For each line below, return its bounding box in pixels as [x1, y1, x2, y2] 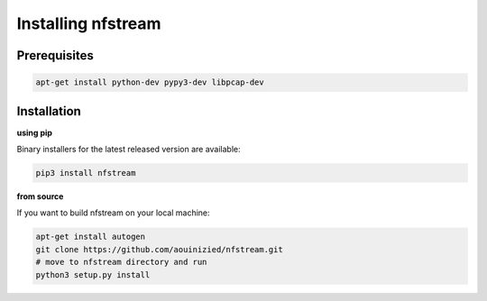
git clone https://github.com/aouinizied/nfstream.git [35, 244, 283, 254]
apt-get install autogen [35, 232, 146, 242]
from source [16, 191, 64, 202]
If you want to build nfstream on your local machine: [16, 207, 211, 218]
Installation [16, 104, 81, 119]
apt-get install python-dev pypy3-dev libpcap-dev [35, 78, 265, 87]
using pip [16, 127, 53, 138]
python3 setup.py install [35, 269, 151, 279]
